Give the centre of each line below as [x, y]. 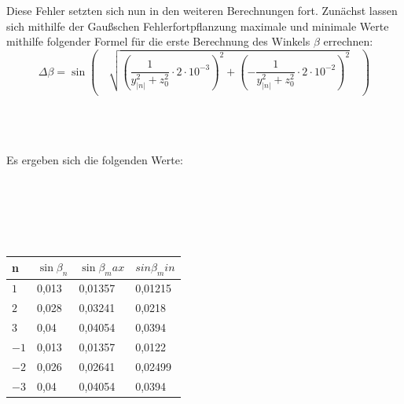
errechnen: [348, 41]
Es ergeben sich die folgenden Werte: [95, 160]
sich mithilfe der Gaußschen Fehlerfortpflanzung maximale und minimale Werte [198, 26]
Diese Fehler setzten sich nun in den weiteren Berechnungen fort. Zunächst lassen [202, 10]
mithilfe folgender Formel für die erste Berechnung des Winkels [158, 41]
